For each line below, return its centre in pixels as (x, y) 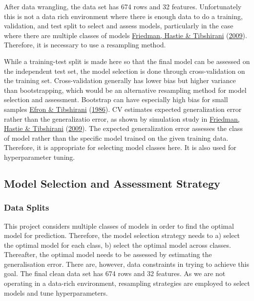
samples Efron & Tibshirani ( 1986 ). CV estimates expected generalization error (123, 109)
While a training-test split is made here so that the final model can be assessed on (127, 61)
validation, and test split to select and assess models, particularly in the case (119, 26)
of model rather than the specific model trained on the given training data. (116, 138)
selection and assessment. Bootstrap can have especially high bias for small (116, 99)
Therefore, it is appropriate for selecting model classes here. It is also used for (120, 147)
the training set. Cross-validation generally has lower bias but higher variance (120, 80)
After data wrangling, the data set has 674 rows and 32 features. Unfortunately (123, 6)
